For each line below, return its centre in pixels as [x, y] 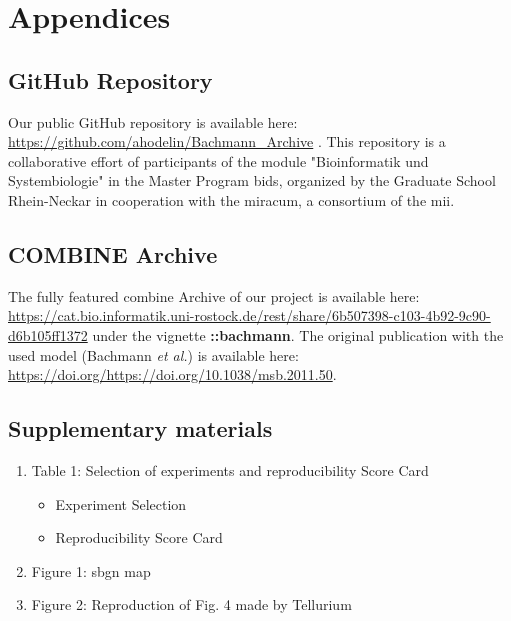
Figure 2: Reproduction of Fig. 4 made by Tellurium [191, 604]
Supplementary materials [140, 428]
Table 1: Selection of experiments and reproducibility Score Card [230, 469]
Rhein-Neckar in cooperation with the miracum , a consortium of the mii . [231, 199]
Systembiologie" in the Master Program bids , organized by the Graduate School [252, 180]
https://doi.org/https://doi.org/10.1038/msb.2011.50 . [172, 374]
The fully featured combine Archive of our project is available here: [214, 295]
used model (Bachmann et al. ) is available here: [153, 354]
